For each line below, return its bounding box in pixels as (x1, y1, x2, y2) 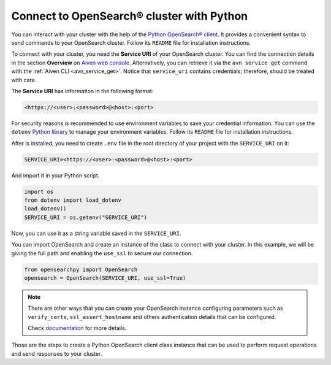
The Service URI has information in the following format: (11, 87, 154, 94)
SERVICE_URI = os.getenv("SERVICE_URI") (24, 213, 147, 221)
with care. (11, 76, 37, 83)
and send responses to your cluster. (11, 350, 102, 357)
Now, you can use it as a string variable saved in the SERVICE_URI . (11, 229, 181, 237)
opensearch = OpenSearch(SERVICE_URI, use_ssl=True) (24, 274, 186, 282)
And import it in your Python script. (11, 172, 100, 179)
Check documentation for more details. (28, 325, 127, 332)
